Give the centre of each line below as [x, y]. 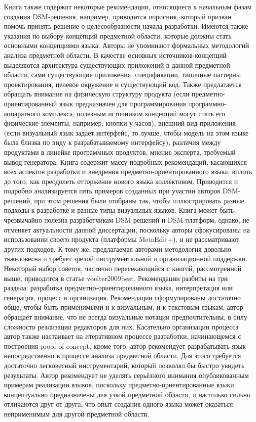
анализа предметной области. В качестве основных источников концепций [115, 55]
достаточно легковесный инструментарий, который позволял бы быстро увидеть [124, 365]
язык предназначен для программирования [123, 103]
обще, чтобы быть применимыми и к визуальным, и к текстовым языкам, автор [124, 307]
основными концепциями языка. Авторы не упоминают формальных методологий [127, 45]
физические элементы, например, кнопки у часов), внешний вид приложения [120, 123]
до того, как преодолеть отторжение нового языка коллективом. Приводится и [121, 181]
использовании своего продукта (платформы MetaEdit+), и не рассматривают [122, 239]
